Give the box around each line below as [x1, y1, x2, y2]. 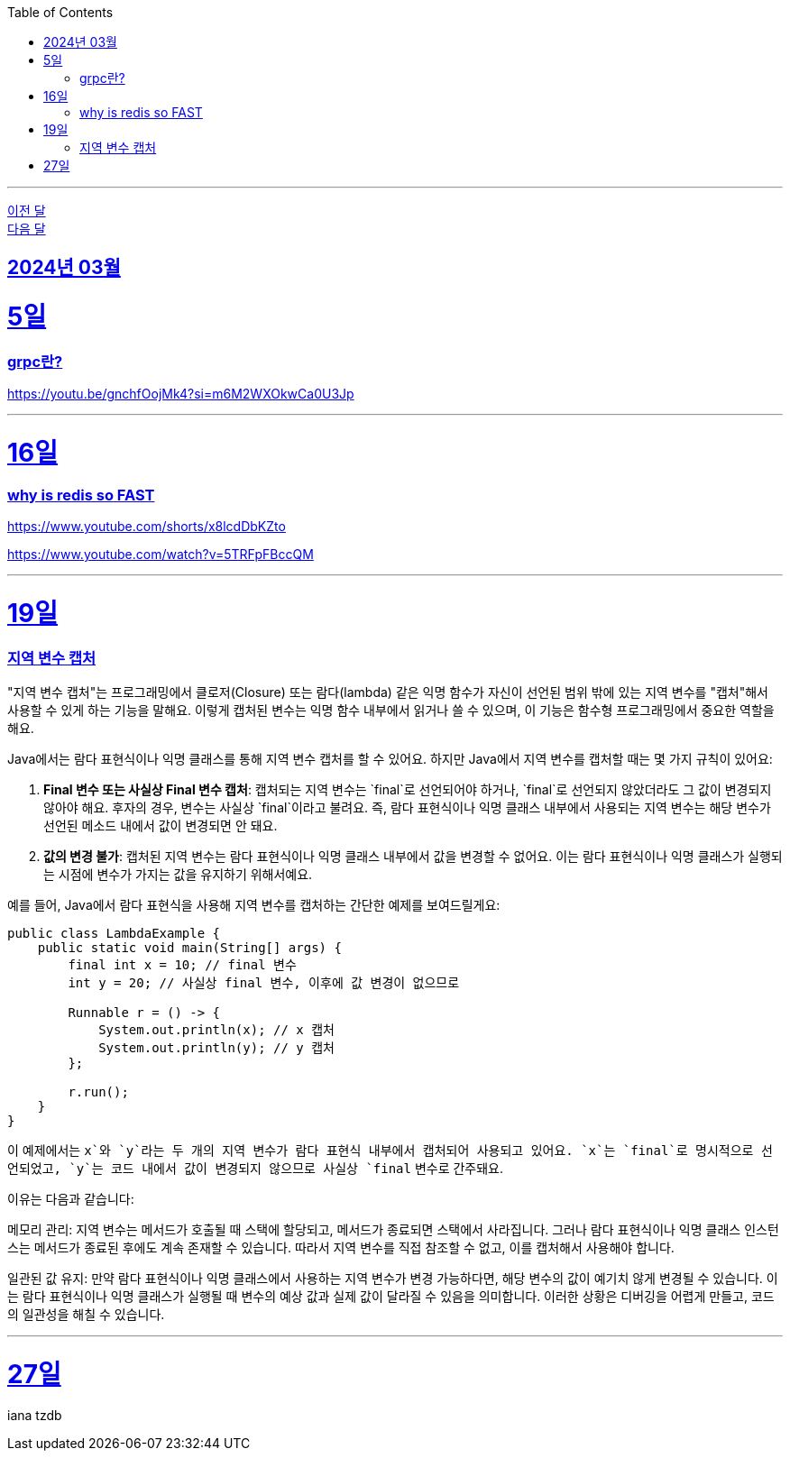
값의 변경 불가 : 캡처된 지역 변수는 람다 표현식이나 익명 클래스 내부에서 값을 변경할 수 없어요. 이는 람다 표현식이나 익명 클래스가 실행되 [43, 848, 783, 865]
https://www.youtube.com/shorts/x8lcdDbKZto [7, 518, 286, 535]
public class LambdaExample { [7, 926, 221, 941]
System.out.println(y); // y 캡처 [98, 1041, 335, 1056]
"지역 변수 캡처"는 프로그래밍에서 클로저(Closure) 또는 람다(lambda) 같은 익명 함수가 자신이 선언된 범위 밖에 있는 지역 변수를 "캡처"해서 [7, 684, 768, 701]
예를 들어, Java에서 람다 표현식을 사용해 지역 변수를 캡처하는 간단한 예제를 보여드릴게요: [7, 897, 501, 913]
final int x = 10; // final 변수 [68, 958, 297, 973]
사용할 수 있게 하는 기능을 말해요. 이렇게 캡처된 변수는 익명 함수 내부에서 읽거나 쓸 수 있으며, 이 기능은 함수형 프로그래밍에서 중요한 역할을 [7, 702, 775, 719]
